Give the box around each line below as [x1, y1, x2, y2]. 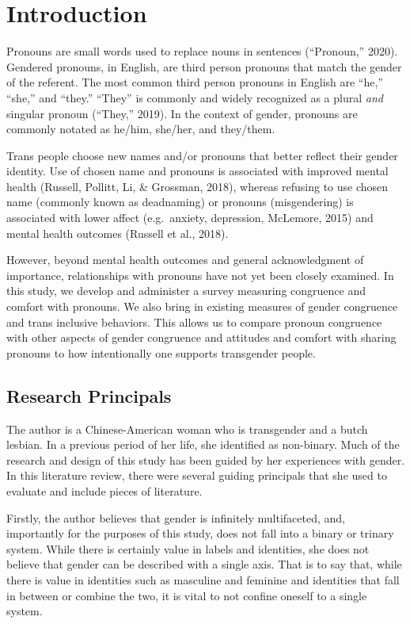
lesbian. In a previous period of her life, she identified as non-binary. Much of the [6, 436, 400, 453]
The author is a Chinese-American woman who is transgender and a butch [6, 420, 368, 437]
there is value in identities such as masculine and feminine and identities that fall [6, 571, 400, 588]
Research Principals [6, 383, 172, 408]
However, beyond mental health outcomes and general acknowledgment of [6, 251, 364, 268]
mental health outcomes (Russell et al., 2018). [6, 224, 229, 241]
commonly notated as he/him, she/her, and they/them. [6, 121, 275, 137]
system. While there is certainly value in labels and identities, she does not [6, 540, 370, 557]
